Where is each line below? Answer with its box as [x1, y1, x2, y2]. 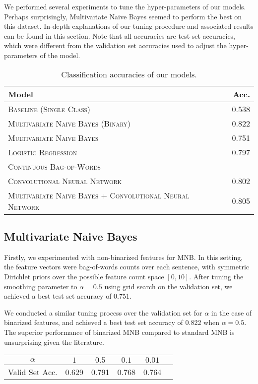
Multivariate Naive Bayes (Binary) [8, 117, 131, 129]
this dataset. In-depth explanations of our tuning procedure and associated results [4, 21, 254, 31]
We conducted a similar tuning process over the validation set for [4, 307, 202, 318]
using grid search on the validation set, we [104, 281, 233, 291]
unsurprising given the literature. [4, 336, 104, 347]
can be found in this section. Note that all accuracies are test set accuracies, [4, 30, 236, 41]
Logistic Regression [8, 146, 77, 158]
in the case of [211, 307, 252, 318]
